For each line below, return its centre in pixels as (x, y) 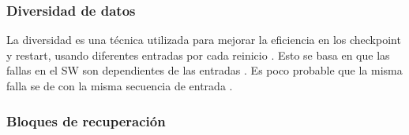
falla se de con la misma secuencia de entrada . (120, 86)
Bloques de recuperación (86, 120)
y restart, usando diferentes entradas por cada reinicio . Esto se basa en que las (198, 55)
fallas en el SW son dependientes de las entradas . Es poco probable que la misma (204, 70)
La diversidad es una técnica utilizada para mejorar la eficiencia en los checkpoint (204, 40)
